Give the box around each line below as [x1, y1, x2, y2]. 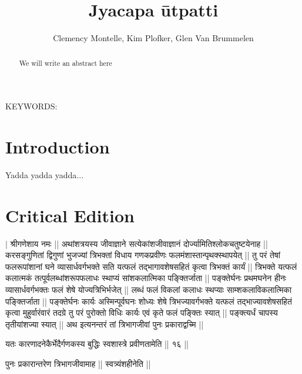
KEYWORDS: [5, 100, 58, 112]
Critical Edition [5, 203, 135, 227]
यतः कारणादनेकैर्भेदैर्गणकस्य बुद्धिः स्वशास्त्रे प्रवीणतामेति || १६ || [5, 338, 189, 350]
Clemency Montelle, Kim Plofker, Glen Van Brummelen [53, 32, 254, 44]
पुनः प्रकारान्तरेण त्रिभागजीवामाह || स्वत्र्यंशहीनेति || [5, 357, 151, 369]
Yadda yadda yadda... [5, 168, 84, 181]
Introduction [5, 134, 110, 158]
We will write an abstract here [19, 58, 112, 68]
